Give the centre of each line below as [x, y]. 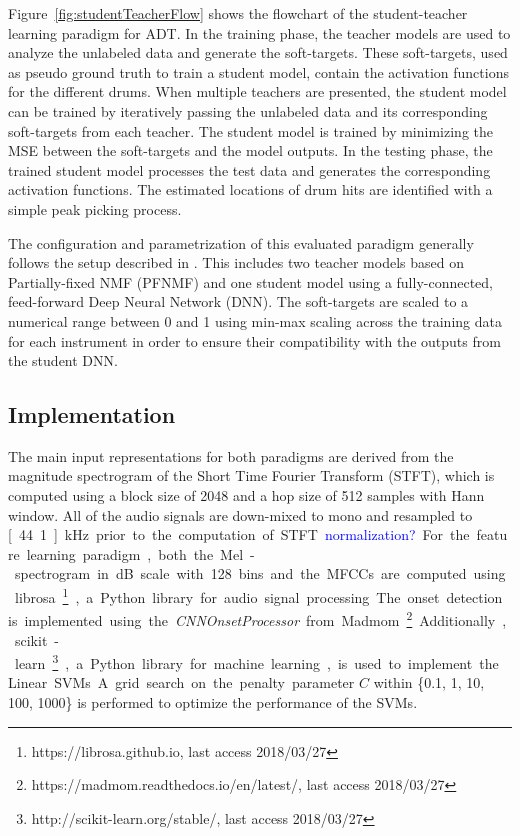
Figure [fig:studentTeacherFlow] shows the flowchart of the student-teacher [238, 13]
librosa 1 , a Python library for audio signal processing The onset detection [258, 595]
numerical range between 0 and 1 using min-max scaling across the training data [255, 320]
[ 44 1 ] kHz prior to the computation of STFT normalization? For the [239, 534]
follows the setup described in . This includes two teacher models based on [236, 262]
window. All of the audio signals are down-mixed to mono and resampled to [240, 514]
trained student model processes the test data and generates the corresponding [249, 169]
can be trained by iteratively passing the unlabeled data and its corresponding [248, 110]
